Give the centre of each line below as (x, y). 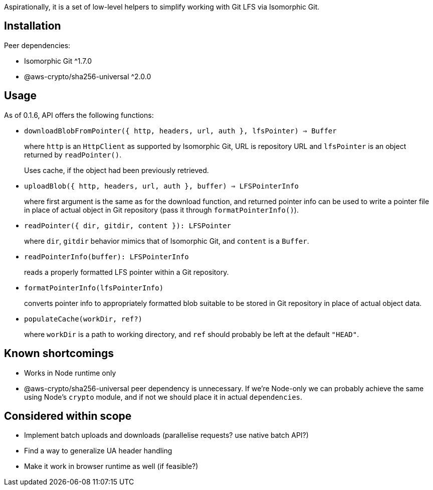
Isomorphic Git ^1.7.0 (58, 61)
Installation (33, 26)
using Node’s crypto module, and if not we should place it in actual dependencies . (163, 397)
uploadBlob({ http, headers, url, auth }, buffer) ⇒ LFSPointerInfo (161, 186)
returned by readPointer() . (73, 154)
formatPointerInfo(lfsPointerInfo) (94, 288)
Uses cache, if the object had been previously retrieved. (117, 170)
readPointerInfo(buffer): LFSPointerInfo (106, 257)
